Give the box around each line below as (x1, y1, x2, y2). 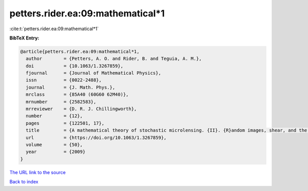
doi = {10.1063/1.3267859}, (26, 63, 123, 69)
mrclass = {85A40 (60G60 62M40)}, (26, 92, 129, 97)
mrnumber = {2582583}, (26, 99, 97, 104)
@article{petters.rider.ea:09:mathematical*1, (20, 49, 140, 54)
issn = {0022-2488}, (26, 77, 102, 83)
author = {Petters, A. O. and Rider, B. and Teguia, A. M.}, (26, 56, 202, 61)
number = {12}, (26, 113, 83, 119)
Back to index (9, 179, 38, 185)
